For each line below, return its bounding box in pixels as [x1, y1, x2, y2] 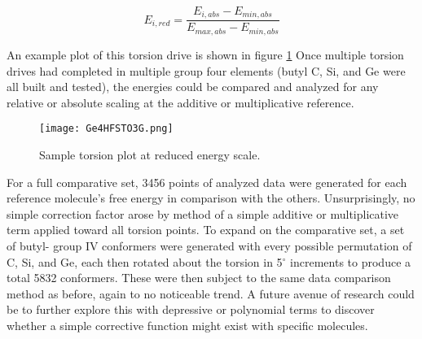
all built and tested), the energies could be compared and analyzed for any [7, 78, 379, 95]
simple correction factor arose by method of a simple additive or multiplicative [7, 205, 399, 222]
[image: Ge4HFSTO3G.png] [39, 123, 174, 135]
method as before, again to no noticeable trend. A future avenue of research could [7, 285, 415, 302]
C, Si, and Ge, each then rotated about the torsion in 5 [7, 253, 283, 270]
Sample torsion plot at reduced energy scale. [39, 146, 261, 163]
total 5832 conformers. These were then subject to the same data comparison [7, 269, 391, 286]
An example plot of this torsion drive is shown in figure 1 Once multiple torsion [7, 46, 404, 63]
